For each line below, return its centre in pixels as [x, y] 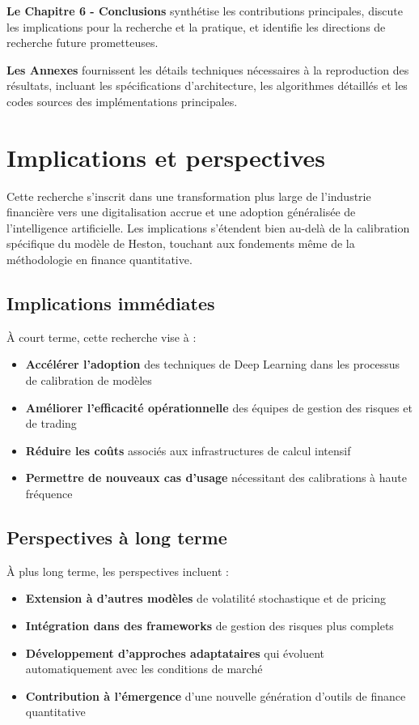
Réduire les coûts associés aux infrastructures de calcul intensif [188, 450]
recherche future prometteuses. [83, 43]
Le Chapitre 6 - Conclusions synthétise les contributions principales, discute [205, 11]
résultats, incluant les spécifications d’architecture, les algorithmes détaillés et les [207, 85]
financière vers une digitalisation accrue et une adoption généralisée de [181, 212]
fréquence [49, 494]
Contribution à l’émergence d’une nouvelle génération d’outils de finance [216, 695]
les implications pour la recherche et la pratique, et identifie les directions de [196, 26]
